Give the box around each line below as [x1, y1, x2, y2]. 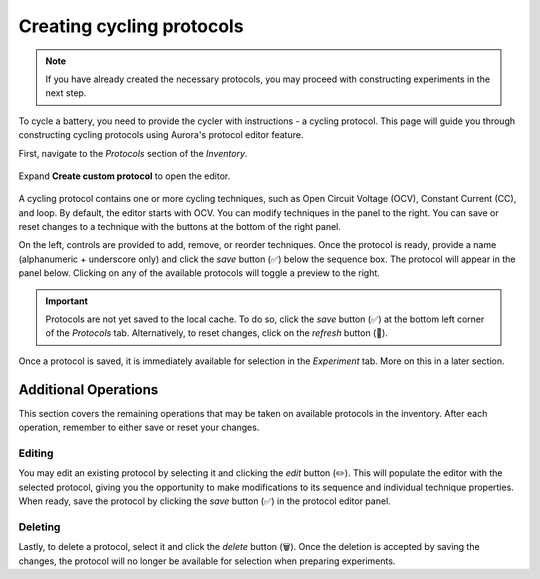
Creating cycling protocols [18, 15, 244, 37]
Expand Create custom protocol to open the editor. [18, 170, 231, 182]
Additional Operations [18, 381, 159, 398]
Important [45, 295, 89, 307]
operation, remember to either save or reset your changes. [18, 421, 260, 434]
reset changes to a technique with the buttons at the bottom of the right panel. [18, 221, 342, 233]
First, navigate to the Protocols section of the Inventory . [18, 147, 248, 159]
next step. [45, 87, 87, 99]
